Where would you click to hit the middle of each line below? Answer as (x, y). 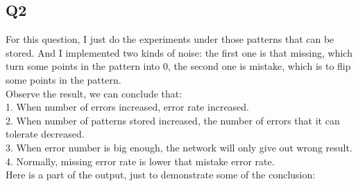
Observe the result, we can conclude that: (94, 93)
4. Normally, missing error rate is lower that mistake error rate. (140, 161)
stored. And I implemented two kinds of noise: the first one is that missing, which (179, 52)
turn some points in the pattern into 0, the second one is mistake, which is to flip (178, 66)
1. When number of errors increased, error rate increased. (128, 107)
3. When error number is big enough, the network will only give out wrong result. (179, 147)
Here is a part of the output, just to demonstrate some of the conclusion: (161, 175)
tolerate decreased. (45, 134)
